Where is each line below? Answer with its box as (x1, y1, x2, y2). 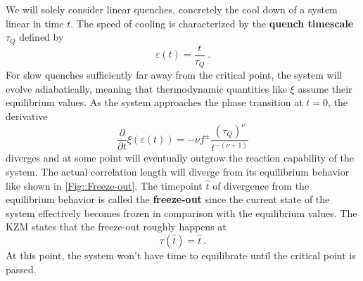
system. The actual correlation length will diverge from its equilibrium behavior (6, 164, 350, 178)
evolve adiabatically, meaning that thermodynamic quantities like (6, 81, 287, 96)
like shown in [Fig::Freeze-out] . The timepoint (6, 178, 203, 192)
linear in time (6, 15, 64, 30)
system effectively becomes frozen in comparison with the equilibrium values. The (6, 205, 357, 220)
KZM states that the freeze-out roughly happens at (6, 219, 227, 234)
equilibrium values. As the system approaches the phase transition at (6, 95, 303, 110)
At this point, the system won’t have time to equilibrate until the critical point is (6, 247, 356, 262)
